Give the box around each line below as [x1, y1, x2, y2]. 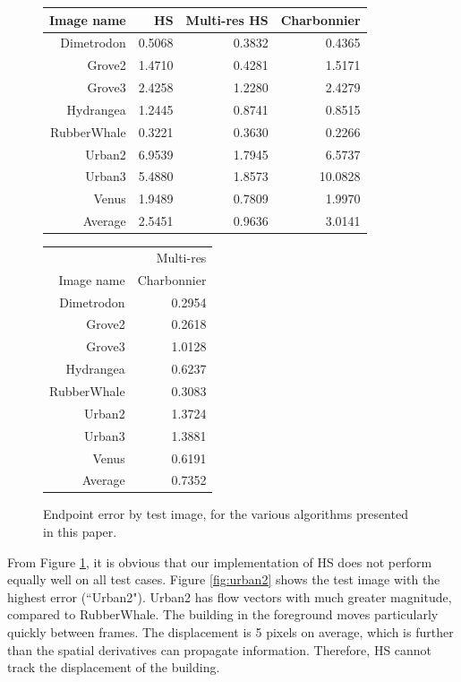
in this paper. [43, 522, 117, 541]
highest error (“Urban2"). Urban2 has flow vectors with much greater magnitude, [7, 587, 452, 606]
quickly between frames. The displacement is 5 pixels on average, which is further [7, 623, 454, 642]
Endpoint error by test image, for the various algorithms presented [43, 505, 408, 523]
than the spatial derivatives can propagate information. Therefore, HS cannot [7, 640, 432, 659]
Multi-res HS [185, 10, 269, 29]
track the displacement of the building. [7, 658, 220, 677]
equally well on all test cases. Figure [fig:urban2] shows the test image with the [7, 570, 440, 589]
